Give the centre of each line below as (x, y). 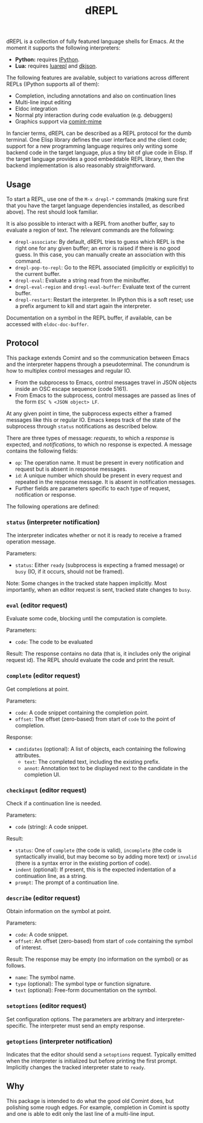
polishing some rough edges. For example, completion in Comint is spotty (98, 1107)
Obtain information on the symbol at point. (59, 911)
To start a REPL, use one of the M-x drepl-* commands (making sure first (98, 199)
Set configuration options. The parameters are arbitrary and (81, 1019)
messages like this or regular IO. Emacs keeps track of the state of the (94, 420)
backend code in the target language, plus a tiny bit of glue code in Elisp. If (99, 152)
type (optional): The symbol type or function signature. (83, 984)
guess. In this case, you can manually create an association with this (100, 254)
